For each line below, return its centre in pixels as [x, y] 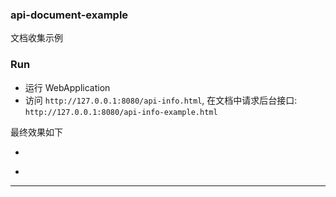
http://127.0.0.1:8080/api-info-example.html [121, 112]
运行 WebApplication [67, 87]
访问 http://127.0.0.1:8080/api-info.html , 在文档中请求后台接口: [161, 100]
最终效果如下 [36, 132]
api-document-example [69, 15]
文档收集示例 [36, 38]
